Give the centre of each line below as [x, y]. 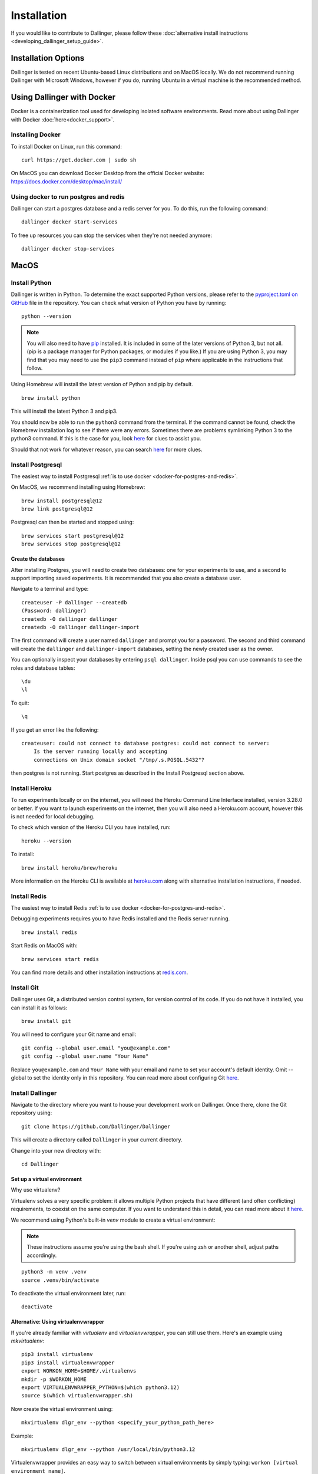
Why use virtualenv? [36, 1190]
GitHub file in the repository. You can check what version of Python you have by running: [119, 302]
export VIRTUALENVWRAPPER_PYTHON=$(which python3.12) [100, 1388]
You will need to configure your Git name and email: [74, 1034]
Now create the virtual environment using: [62, 1409]
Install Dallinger [34, 1093]
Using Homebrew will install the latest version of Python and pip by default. [102, 384]
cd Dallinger [40, 1164]
